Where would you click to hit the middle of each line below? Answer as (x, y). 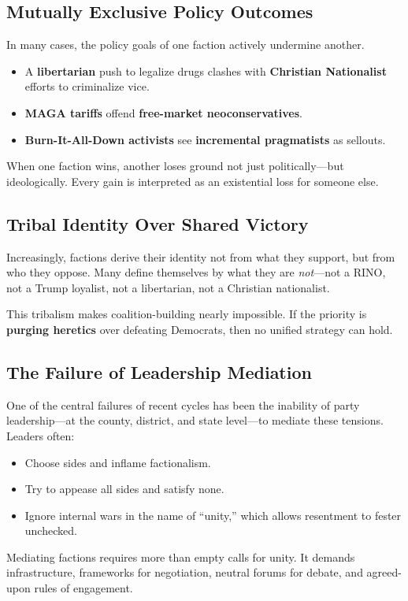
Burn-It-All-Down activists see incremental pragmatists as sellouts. (205, 139)
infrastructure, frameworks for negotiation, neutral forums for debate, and (185, 572)
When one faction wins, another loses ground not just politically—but (175, 166)
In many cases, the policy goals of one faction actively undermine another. (185, 45)
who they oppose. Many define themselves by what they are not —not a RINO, (196, 272)
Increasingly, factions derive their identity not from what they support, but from (201, 256)
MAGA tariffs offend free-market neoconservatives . (163, 112)
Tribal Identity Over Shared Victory (158, 223)
